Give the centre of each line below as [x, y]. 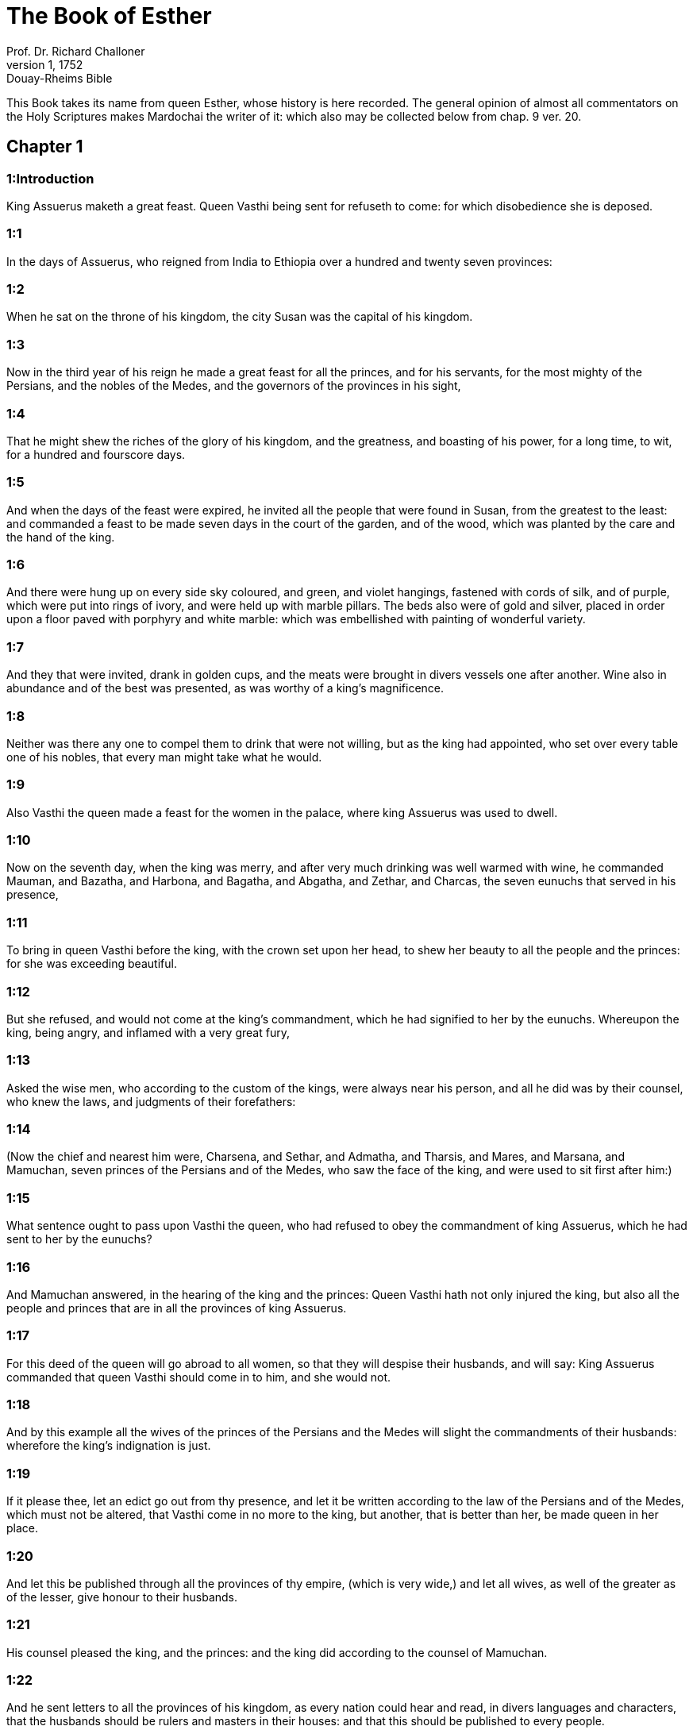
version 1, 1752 [45, 64]
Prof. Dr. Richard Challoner [76, 51]
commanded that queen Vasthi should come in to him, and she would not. [199, 1377]
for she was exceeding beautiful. [92, 964]
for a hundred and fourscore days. [96, 454]
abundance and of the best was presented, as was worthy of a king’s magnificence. [225, 688]
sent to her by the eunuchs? [79, 1239]
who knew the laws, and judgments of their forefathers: [151, 1101]
